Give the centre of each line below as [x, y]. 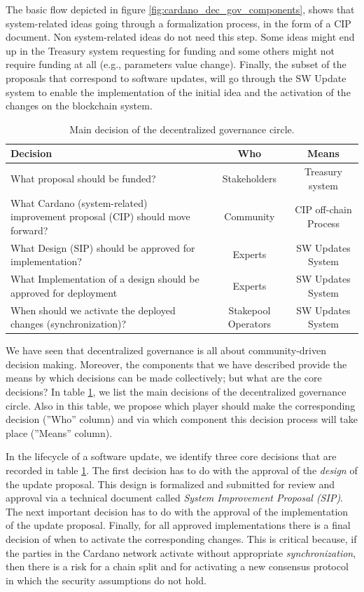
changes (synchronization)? [69, 324]
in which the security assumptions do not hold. [106, 580]
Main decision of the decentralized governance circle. [182, 129]
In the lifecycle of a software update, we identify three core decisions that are [171, 456]
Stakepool [250, 310]
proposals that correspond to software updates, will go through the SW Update [176, 78]
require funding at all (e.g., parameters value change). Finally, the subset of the [176, 64]
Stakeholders [249, 178]
